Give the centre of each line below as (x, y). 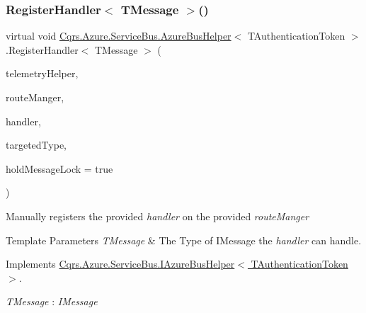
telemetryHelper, (42, 73)
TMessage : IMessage (52, 301)
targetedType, (36, 145)
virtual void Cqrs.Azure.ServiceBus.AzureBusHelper (119, 36)
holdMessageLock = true (59, 168)
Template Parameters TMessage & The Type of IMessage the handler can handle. (184, 240)
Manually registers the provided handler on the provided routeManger (158, 216)
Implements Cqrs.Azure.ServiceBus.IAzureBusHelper (120, 264)
